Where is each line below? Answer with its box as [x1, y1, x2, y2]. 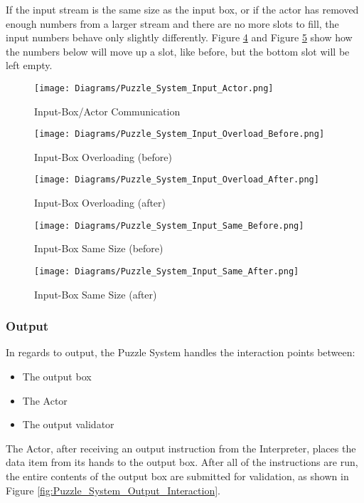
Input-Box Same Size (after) [34, 286, 157, 301]
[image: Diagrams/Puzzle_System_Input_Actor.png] [34, 83, 274, 93]
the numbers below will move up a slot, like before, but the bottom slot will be [6, 43, 350, 58]
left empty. [6, 58, 53, 73]
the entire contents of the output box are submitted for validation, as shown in [6, 469, 349, 483]
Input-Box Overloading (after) [34, 195, 166, 210]
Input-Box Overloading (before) [34, 149, 172, 164]
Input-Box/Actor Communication [34, 103, 181, 118]
